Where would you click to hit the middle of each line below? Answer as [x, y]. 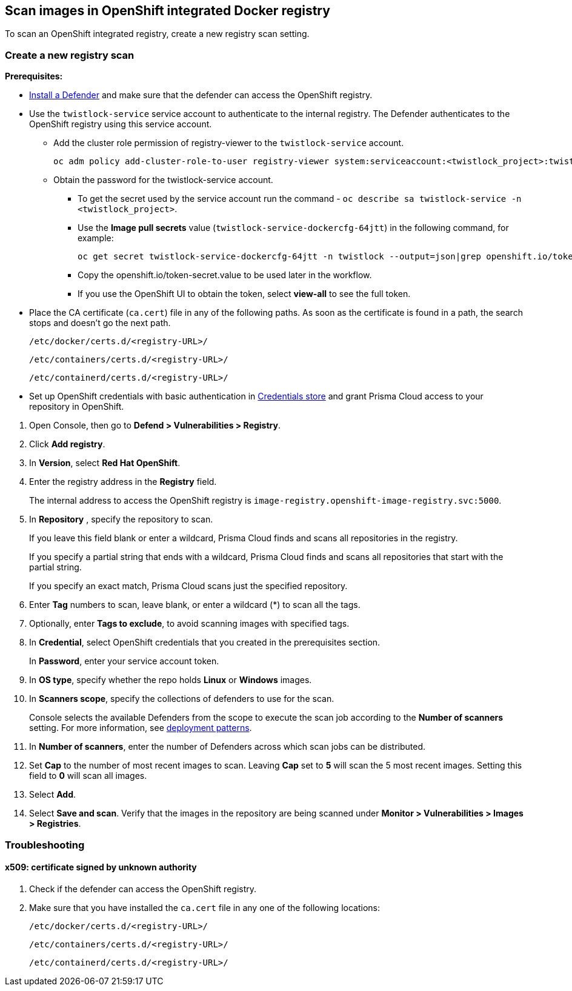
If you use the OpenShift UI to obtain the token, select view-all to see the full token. [244, 294]
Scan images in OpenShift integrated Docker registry [168, 11]
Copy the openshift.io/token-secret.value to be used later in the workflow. [225, 275]
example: [96, 238]
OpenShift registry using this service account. [121, 124]
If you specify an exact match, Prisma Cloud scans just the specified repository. [188, 586]
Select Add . [53, 795]
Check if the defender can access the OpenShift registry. [143, 889]
